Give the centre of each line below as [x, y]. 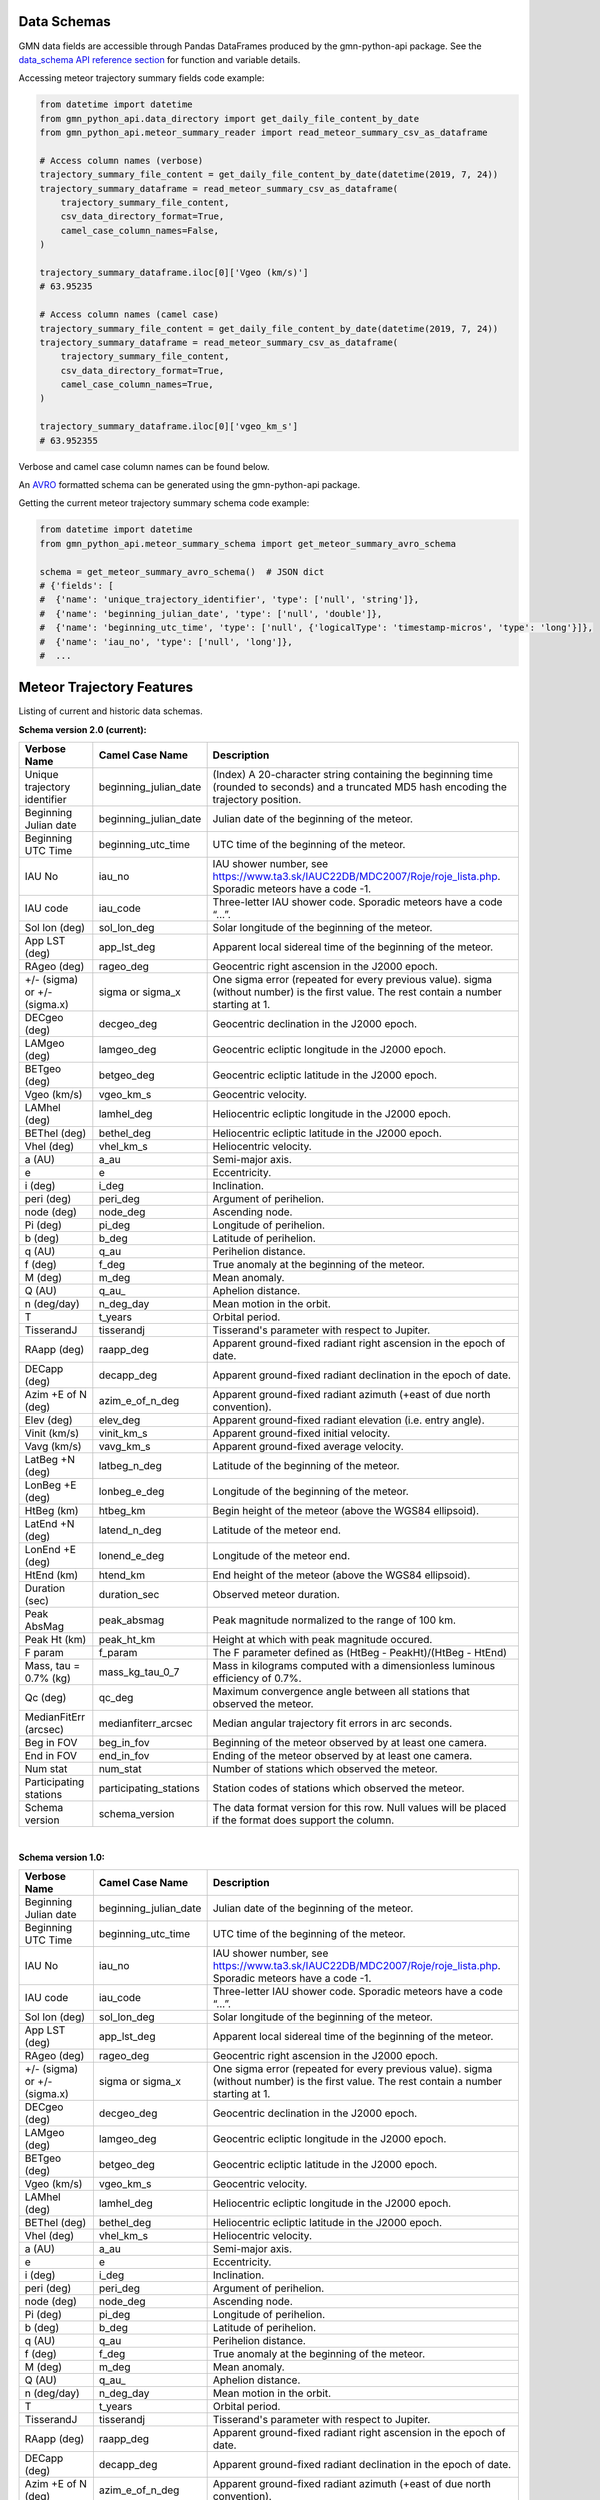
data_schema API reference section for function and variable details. [159, 59]
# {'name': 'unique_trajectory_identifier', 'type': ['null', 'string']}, [229, 599]
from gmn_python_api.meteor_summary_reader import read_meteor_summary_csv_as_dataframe [264, 133]
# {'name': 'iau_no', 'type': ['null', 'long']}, [166, 641]
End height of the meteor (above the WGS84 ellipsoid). [341, 1575]
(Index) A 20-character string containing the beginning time [353, 775]
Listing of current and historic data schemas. [111, 711]
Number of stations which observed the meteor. [325, 1769]
